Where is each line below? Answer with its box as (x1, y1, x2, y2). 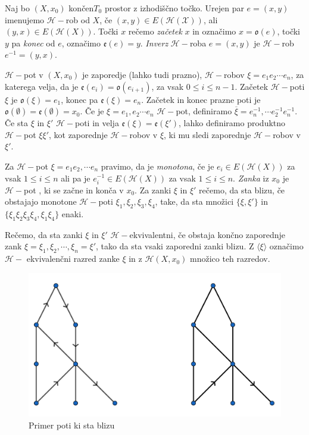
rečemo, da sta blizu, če (199, 183, 285, 196)
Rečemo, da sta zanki (5, 228, 83, 240)
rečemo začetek (128, 25, 182, 37)
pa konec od (11, 36, 55, 49)
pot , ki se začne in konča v (24, 183, 124, 196)
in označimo (192, 25, 236, 37)
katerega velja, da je (5, 80, 79, 92)
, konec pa (61, 93, 98, 105)
